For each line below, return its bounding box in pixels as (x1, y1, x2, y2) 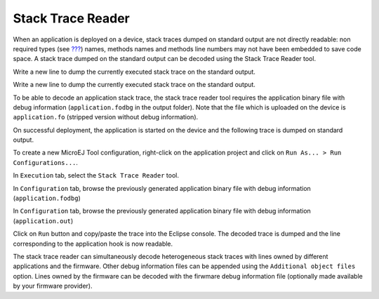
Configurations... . (13, 158, 79, 166)
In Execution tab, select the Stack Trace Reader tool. (13, 171, 179, 180)
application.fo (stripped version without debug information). (13, 113, 199, 121)
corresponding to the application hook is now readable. (13, 239, 173, 248)
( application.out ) (13, 216, 74, 225)
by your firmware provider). (13, 281, 93, 291)
